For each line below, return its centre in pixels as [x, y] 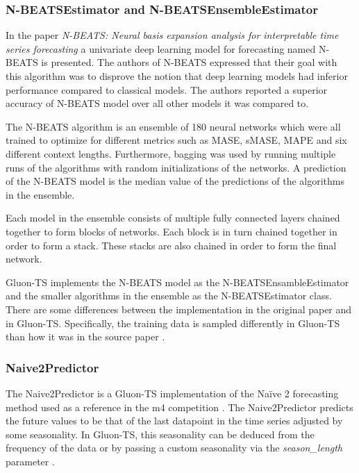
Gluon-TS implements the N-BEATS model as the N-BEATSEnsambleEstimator [177, 282]
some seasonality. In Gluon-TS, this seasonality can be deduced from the [160, 434]
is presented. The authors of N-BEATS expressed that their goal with [189, 62]
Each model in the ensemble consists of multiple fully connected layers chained [173, 218]
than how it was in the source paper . [85, 337]
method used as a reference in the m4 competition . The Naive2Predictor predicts [179, 407]
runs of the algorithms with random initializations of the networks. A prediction [176, 167]
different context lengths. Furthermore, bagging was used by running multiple [171, 153]
